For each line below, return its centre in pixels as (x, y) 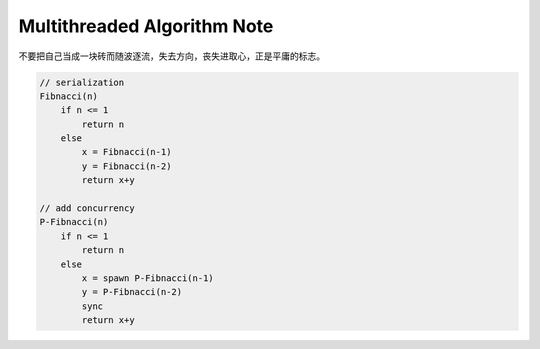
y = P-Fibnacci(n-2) (132, 292)
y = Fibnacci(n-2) (126, 166)
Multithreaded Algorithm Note (146, 26)
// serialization (82, 82)
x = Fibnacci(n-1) (126, 152)
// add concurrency (87, 208)
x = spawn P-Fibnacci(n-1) (147, 278)
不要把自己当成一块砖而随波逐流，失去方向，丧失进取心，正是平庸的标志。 (171, 56)
